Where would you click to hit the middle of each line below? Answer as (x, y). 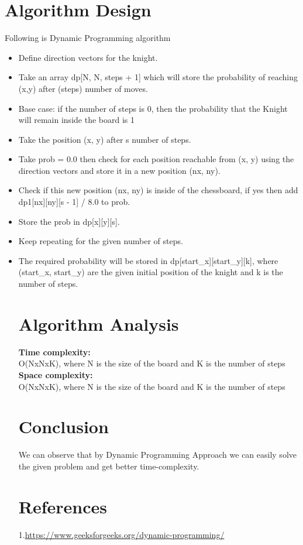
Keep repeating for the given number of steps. (101, 241)
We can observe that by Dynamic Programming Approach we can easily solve (157, 455)
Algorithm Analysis (99, 323)
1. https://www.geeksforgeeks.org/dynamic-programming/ (121, 534)
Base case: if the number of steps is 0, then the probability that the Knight (153, 108)
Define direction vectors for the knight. (88, 57)
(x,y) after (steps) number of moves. (83, 88)
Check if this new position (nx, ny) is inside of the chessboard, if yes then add (158, 190)
